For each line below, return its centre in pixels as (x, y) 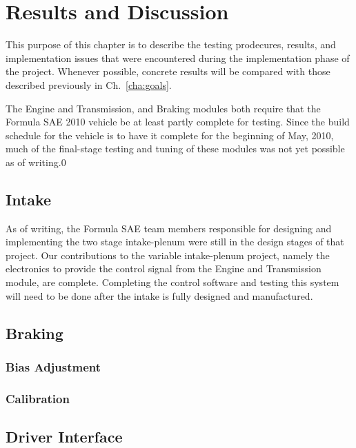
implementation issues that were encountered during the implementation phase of (178, 58)
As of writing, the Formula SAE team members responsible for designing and (169, 228)
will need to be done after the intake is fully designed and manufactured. (159, 295)
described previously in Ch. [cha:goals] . (89, 84)
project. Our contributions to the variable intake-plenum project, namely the (168, 255)
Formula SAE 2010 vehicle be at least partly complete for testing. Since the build (178, 122)
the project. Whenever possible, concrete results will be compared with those (168, 71)
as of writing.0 (36, 162)
